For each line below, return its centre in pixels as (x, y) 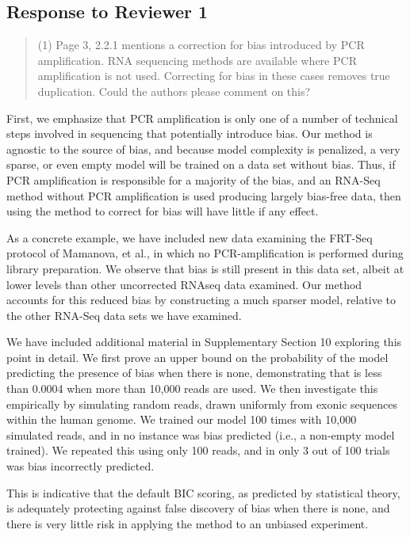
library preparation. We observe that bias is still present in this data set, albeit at (205, 268)
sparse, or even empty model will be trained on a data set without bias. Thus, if (201, 164)
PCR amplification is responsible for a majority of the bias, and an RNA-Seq (194, 179)
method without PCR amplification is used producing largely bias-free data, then (204, 195)
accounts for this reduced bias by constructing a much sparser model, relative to (201, 300)
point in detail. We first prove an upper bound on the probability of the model (197, 357)
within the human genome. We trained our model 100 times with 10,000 (182, 419)
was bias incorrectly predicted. (80, 466)
